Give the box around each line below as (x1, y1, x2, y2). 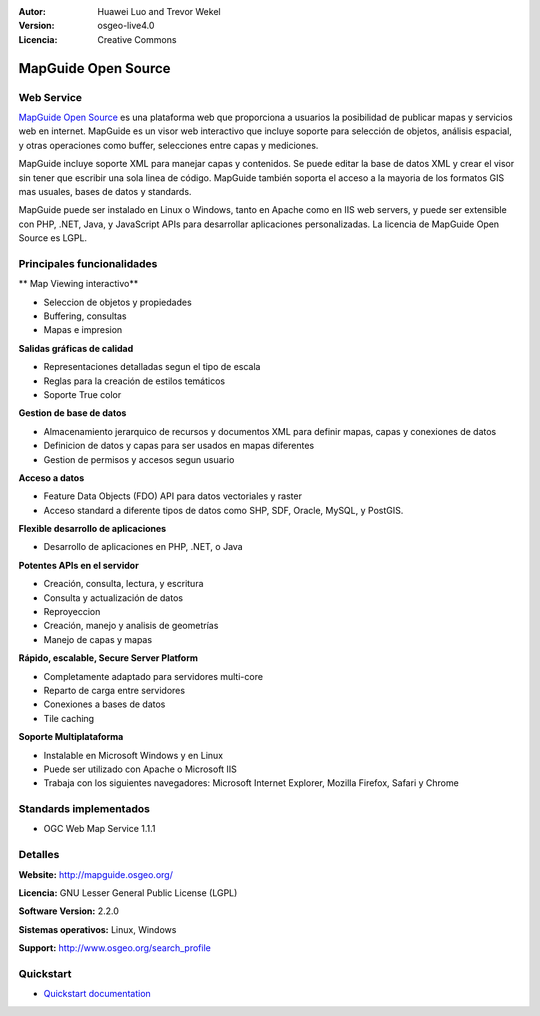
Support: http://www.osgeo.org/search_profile (18, 942, 212, 954)
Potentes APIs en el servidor (18, 559, 139, 571)
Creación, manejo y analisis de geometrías (43, 620, 219, 632)
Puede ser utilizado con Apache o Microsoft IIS (43, 763, 237, 775)
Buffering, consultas (43, 310, 127, 322)
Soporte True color (43, 388, 122, 400)
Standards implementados (18, 802, 150, 816)
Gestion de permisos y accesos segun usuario (43, 453, 235, 465)
